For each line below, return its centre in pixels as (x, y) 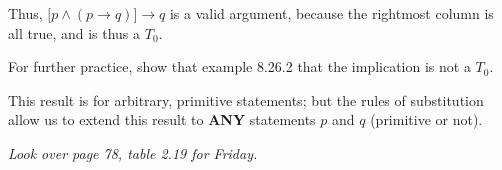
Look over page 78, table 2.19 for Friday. (133, 152)
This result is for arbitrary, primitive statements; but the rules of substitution (246, 99)
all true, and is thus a (74, 32)
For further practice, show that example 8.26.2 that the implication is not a (239, 66)
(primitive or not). (426, 119)
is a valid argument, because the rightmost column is (331, 13)
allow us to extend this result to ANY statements (162, 119)
